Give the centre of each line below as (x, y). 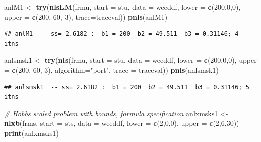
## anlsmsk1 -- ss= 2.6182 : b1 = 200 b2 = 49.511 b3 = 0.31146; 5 (127, 87)
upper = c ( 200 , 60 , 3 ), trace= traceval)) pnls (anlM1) (86, 16)
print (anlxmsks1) (31, 133)
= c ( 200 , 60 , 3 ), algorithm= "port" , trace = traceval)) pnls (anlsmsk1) (111, 69)
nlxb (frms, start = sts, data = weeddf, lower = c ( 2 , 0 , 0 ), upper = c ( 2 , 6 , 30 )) (122, 123)
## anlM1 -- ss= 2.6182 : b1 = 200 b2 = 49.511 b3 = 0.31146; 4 (121, 34)
